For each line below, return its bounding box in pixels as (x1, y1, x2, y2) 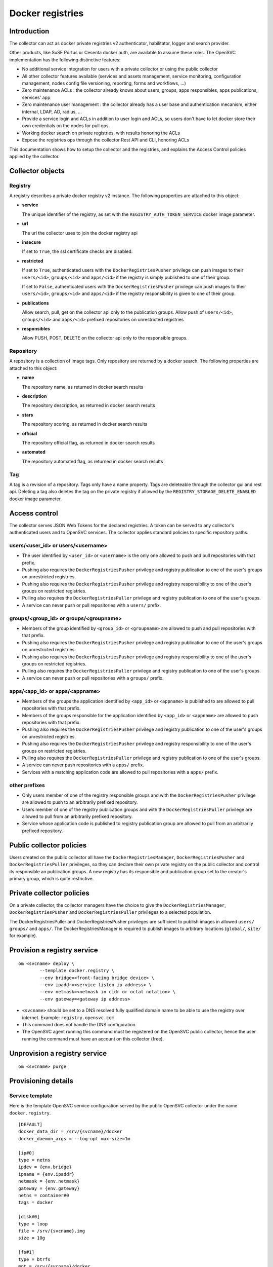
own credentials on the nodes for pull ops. (22, 123, 110, 129)
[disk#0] (18, 1214, 40, 1220)
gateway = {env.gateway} (18, 1185, 80, 1191)
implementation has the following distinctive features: (9, 56, 121, 63)
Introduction (9, 27, 50, 35)
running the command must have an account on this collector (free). (22, 1035, 164, 1041)
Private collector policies (9, 888, 89, 897)
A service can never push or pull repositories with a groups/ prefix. (22, 675, 164, 681)
